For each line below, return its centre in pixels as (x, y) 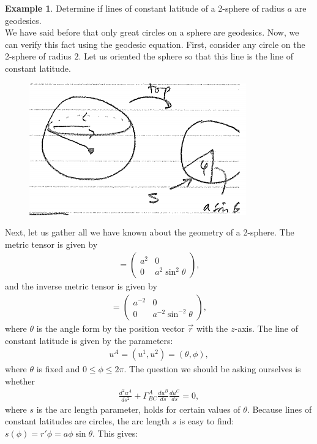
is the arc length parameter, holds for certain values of (138, 409)
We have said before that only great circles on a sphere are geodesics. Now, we (152, 32)
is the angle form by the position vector (110, 328)
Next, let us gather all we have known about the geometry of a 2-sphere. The (150, 232)
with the (212, 328)
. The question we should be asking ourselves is (212, 369)
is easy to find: (207, 421)
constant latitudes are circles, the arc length (88, 421)
